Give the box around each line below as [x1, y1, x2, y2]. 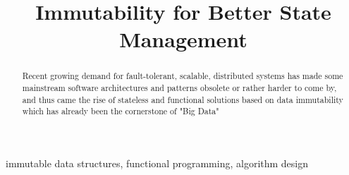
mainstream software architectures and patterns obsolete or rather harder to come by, [22, 82, 337, 94]
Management [119, 25, 247, 54]
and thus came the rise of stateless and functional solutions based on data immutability [22, 93, 343, 105]
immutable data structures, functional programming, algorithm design [6, 155, 309, 170]
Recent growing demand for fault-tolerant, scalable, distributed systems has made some [22, 70, 343, 82]
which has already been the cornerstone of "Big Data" [22, 105, 219, 117]
